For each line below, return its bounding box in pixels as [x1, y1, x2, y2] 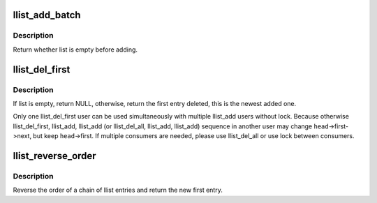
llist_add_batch [13, 9, 81, 21]
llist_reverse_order [13, 150, 97, 162]
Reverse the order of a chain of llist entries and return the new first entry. [13, 186, 223, 195]
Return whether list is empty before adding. [13, 45, 138, 54]
